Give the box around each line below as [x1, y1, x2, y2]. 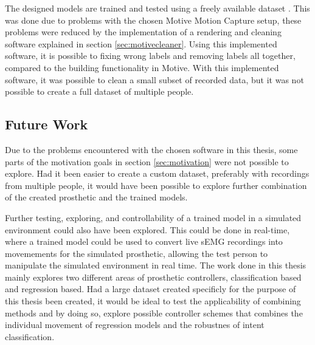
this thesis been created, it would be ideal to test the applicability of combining [5, 295, 301, 307]
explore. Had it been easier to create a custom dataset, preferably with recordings [5, 167, 310, 180]
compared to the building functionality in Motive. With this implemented [5, 61, 279, 73]
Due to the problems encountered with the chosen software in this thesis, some [5, 143, 298, 155]
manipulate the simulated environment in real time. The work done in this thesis [5, 259, 306, 272]
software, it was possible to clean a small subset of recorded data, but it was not [5, 73, 304, 86]
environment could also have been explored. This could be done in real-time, [5, 223, 290, 236]
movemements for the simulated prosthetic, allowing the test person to [5, 247, 268, 259]
